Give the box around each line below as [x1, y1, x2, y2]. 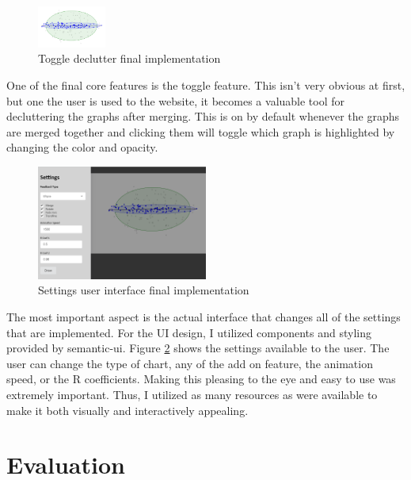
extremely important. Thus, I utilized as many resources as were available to [6, 386, 378, 402]
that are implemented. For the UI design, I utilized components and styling [6, 324, 371, 340]
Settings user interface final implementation [38, 282, 249, 298]
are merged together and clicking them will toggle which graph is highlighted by [6, 123, 395, 140]
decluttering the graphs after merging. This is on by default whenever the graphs [6, 108, 400, 125]
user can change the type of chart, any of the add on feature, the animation [6, 355, 373, 371]
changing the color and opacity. [6, 139, 158, 156]
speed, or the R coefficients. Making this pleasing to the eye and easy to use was [6, 371, 396, 387]
